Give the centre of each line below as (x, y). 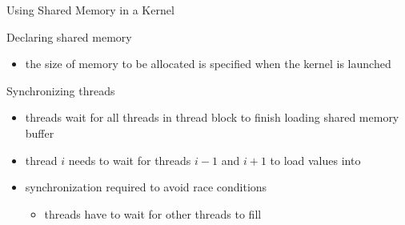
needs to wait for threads (130, 160)
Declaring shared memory (69, 36)
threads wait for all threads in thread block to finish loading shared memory (212, 117)
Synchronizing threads (61, 90)
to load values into (315, 160)
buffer (40, 133)
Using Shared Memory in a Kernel (90, 10)
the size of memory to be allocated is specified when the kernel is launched (208, 64)
